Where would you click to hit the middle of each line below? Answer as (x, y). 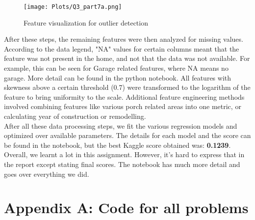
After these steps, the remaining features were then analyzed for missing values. (124, 39)
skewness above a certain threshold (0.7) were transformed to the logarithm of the (127, 87)
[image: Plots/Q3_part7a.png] (73, 7)
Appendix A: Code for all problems (126, 207)
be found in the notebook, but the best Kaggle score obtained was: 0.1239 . (117, 145)
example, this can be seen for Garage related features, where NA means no (116, 68)
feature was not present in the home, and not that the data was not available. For (127, 58)
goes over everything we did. (47, 174)
